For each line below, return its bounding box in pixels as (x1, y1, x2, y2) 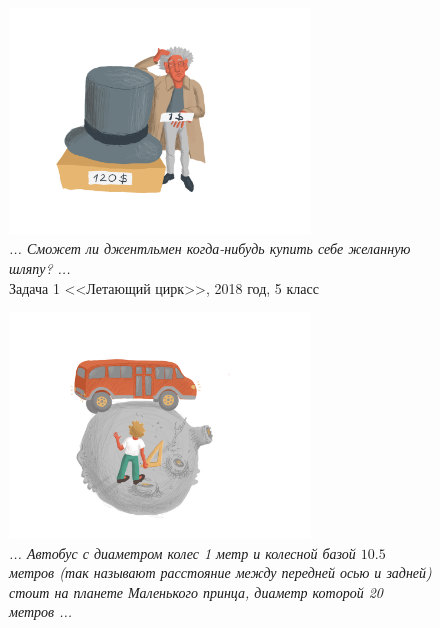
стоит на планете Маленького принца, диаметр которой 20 (9, 581, 383, 602)
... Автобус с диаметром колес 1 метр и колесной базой (9, 542, 356, 563)
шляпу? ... (9, 257, 71, 278)
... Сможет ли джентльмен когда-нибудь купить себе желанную (9, 238, 411, 259)
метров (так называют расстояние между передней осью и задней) (9, 562, 432, 583)
